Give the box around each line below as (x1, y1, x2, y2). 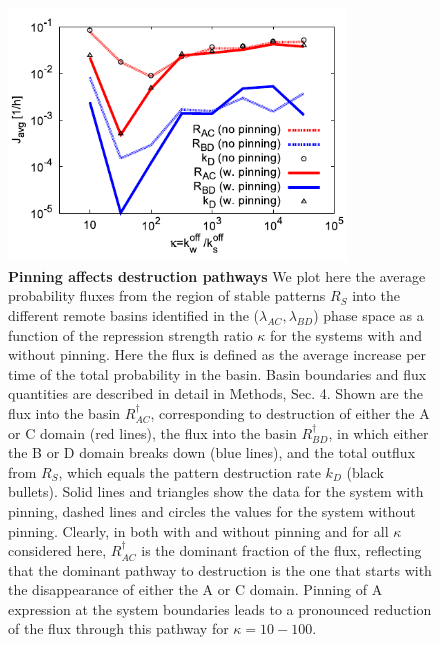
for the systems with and (270, 324, 422, 345)
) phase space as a (313, 304, 424, 325)
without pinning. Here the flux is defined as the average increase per (8, 344, 427, 365)
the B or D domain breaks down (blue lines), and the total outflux (8, 442, 416, 463)
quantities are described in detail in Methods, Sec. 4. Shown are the (8, 383, 423, 404)
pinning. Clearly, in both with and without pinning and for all (8, 520, 389, 541)
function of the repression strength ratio (8, 324, 253, 345)
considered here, (8, 540, 107, 561)
